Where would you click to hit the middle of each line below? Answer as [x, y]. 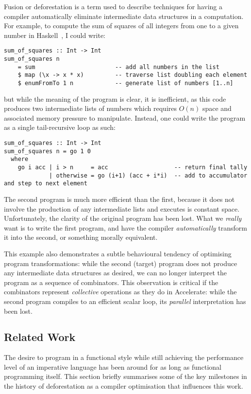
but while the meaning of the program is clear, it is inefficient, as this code [115, 98]
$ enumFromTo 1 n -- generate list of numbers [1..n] [125, 83]
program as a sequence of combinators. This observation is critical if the [111, 282]
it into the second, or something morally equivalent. [81, 237]
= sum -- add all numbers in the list [118, 67]
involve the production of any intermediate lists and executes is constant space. [122, 208]
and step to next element [46, 184]
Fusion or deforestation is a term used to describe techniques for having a [113, 6]
